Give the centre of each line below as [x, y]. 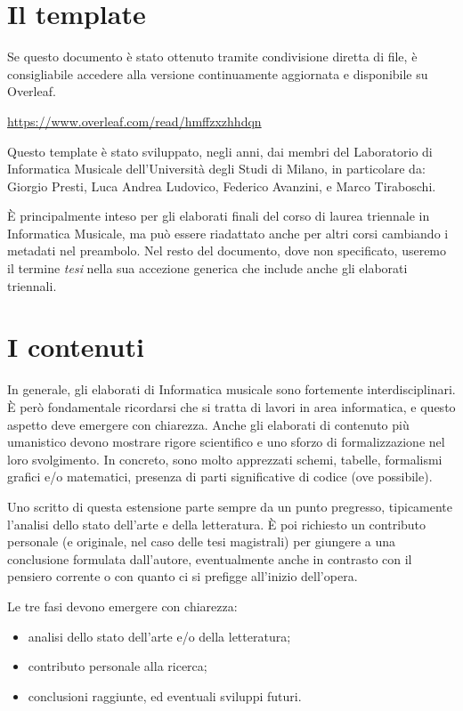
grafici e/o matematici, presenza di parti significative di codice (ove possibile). [220, 477]
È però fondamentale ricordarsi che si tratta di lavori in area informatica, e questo [231, 406]
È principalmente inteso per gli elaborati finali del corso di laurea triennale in [219, 216]
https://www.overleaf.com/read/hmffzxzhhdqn [134, 121]
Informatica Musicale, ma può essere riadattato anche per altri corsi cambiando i [228, 233]
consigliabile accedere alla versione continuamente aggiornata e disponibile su [218, 73]
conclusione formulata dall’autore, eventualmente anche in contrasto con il [210, 558]
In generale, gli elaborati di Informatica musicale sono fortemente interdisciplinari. [231, 389]
